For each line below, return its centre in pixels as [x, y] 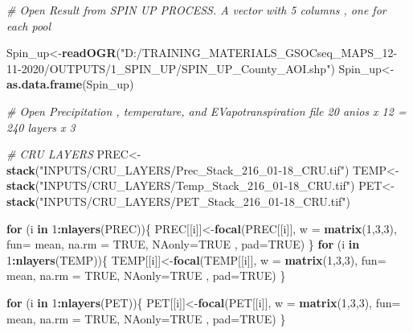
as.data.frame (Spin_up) [70, 84]
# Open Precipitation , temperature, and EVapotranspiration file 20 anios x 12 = [206, 111]
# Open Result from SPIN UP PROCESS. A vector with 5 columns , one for [196, 10]
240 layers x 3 [41, 127]
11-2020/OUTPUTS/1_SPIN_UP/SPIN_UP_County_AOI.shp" [169, 68]
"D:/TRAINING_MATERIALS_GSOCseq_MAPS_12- [259, 53]
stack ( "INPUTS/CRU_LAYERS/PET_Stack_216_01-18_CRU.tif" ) [179, 201]
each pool [29, 25]
